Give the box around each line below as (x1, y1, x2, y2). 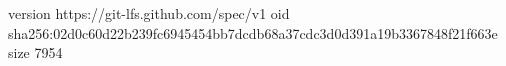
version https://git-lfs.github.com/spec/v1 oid (8, 3, 290, 23)
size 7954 (8, 42, 63, 63)
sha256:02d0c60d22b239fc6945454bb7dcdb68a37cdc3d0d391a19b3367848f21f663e (8, 22, 498, 43)
